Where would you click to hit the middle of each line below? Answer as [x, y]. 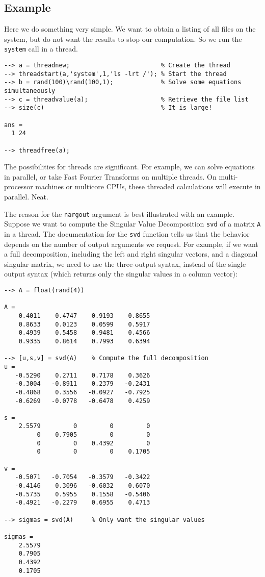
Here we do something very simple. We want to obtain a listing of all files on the [130, 29]
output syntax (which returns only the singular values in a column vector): [121, 274]
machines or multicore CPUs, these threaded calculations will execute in [148, 186]
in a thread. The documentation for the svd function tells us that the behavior [127, 233]
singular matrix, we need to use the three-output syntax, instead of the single [125, 264]
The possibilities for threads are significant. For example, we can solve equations [129, 167]
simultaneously [30, 91]
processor [19, 186]
